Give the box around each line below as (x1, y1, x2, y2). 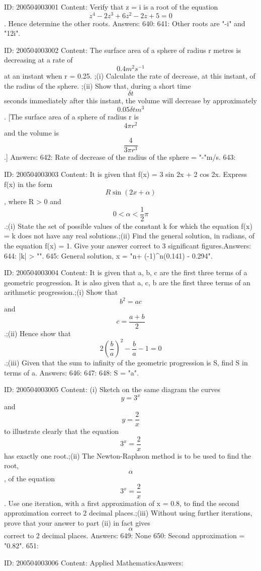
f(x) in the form (4, 178, 53, 189)
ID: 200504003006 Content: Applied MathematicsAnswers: (4, 557, 184, 567)
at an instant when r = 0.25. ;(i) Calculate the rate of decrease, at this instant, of (4, 71, 255, 81)
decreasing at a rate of (4, 54, 73, 65)
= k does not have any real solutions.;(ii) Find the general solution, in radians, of (4, 230, 255, 241)
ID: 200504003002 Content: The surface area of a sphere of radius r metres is (4, 44, 241, 55)
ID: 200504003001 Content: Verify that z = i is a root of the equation (4, 2, 218, 12)
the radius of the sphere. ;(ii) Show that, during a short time (4, 80, 191, 91)
